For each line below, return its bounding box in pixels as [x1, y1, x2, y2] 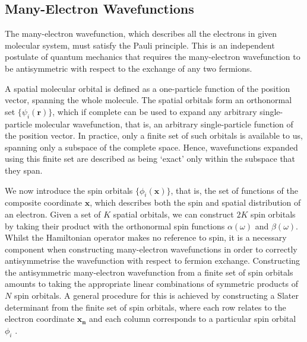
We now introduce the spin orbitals [5, 184, 133, 196]
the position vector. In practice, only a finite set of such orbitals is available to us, [5, 129, 303, 142]
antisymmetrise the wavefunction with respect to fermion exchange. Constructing [5, 254, 300, 267]
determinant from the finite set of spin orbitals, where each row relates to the [5, 301, 286, 313]
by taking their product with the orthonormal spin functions [5, 219, 225, 232]
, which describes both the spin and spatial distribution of [90, 196, 301, 209]
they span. [5, 164, 43, 176]
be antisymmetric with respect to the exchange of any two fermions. [5, 62, 252, 74]
